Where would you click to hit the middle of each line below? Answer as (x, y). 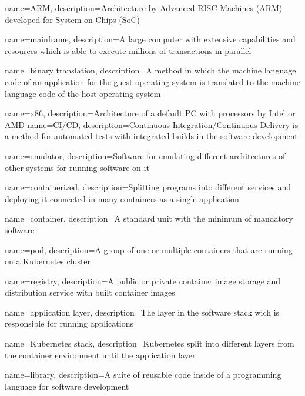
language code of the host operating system (83, 93)
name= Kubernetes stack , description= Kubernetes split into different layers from (150, 343)
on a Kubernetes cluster (48, 261)
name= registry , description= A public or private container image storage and (143, 281)
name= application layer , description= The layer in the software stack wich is (142, 312)
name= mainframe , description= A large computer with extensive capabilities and (150, 39)
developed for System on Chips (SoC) (73, 19)
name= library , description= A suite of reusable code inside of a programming (143, 375)
